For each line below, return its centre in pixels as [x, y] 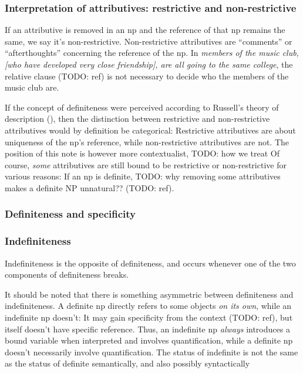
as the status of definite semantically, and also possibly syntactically [127, 363]
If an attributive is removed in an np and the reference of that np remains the [145, 30]
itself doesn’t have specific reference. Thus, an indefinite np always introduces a [147, 329]
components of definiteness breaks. [67, 274]
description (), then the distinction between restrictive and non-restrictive [137, 119]
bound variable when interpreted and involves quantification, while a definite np [149, 340]
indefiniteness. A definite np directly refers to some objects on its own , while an [148, 306]
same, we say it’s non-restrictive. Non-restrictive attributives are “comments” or [149, 41]
